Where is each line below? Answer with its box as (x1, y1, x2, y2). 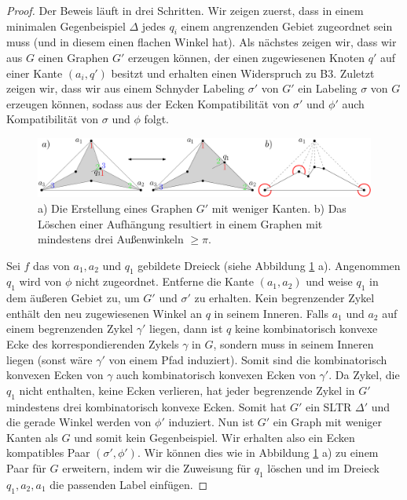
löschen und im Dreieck (267, 460, 379, 476)
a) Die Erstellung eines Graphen (38, 199, 193, 216)
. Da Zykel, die (328, 367, 400, 383)
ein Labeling (298, 80, 357, 97)
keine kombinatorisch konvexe (234, 320, 378, 337)
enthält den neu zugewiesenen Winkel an (6, 305, 202, 321)
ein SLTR (306, 398, 352, 414)
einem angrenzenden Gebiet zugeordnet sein (181, 17, 393, 34)
